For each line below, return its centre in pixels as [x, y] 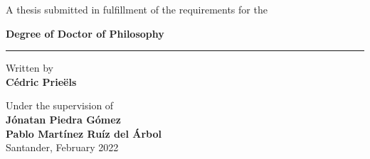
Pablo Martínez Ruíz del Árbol [84, 133]
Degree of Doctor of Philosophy [85, 33]
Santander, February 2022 [62, 147]
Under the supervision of [60, 105]
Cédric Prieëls [41, 81]
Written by [30, 68]
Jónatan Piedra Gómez [63, 119]
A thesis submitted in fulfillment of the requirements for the [137, 9]
